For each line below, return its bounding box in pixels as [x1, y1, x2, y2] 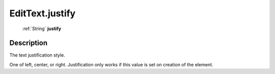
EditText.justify [9, 8, 76, 19]
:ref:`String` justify [22, 26, 61, 32]
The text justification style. [9, 52, 66, 58]
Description [9, 39, 48, 47]
